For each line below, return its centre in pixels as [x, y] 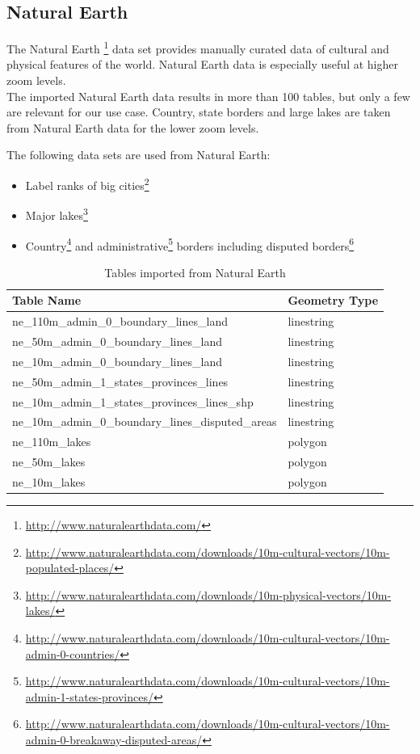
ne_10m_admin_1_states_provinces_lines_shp [133, 401]
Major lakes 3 [57, 214]
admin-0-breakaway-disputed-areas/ [114, 739]
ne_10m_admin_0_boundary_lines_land [117, 361]
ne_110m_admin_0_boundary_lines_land [120, 321]
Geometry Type [333, 300]
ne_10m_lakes [49, 481]
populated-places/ [70, 568]
